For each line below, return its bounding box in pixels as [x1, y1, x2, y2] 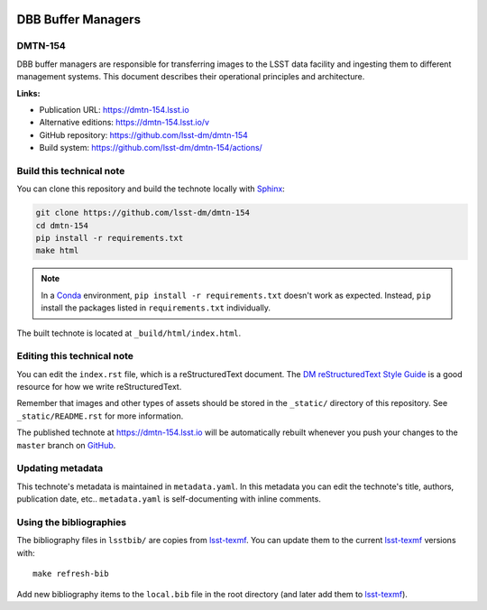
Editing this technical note [16, 350, 134, 363]
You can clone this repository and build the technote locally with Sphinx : [16, 183, 286, 194]
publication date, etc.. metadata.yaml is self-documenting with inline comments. [16, 494, 322, 504]
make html [35, 245, 79, 256]
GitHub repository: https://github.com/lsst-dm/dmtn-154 [39, 129, 248, 140]
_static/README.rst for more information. [16, 411, 184, 421]
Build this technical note [16, 164, 125, 177]
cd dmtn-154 [35, 220, 89, 230]
